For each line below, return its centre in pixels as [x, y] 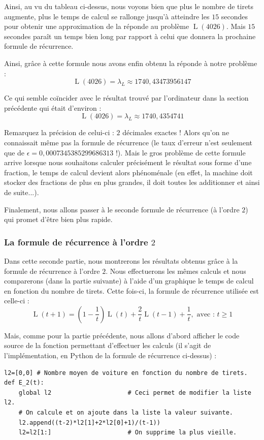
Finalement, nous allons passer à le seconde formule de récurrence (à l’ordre [122, 209]
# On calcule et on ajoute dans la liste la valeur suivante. [126, 413]
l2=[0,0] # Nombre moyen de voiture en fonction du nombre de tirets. [126, 373]
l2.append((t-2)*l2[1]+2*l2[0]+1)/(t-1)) [89, 422]
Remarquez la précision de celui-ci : [59, 132]
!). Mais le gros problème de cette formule [180, 152]
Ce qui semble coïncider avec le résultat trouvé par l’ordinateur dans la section [126, 98]
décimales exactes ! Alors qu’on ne [176, 132]
